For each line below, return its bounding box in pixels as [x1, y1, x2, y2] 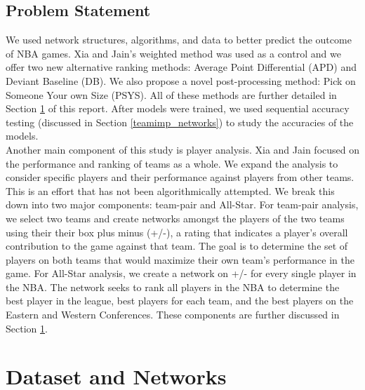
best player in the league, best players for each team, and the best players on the [6, 293, 354, 308]
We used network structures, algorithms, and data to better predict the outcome [6, 32, 352, 47]
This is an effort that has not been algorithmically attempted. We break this [6, 183, 335, 198]
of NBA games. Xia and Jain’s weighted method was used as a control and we [6, 46, 341, 60]
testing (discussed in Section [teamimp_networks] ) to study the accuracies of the [6, 114, 354, 129]
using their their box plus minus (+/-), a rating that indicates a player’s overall [6, 224, 348, 239]
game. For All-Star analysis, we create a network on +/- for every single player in [6, 266, 357, 281]
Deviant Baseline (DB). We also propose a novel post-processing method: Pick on [6, 73, 356, 88]
